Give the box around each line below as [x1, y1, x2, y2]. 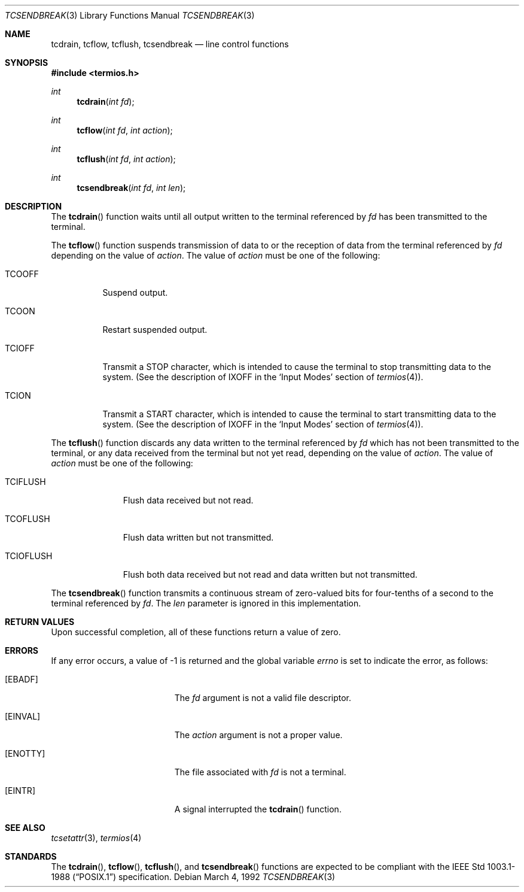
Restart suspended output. [102, 324, 208, 335]
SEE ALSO [5, 823, 45, 833]
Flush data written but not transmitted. [123, 532, 274, 542]
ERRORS [5, 645, 39, 656]
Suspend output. [102, 287, 168, 298]
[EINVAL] [5, 711, 41, 721]
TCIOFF [5, 343, 35, 353]
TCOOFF [5, 269, 39, 279]
